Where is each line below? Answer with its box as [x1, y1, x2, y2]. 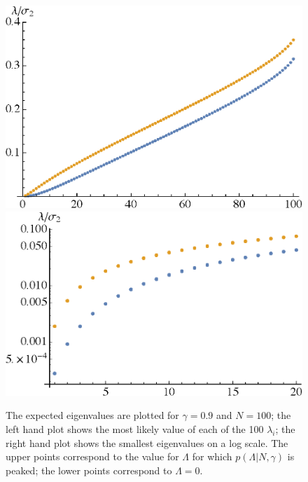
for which [192, 449, 232, 464]
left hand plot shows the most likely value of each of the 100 [6, 421, 264, 436]
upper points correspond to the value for [6, 449, 179, 464]
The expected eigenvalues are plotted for [6, 408, 179, 422]
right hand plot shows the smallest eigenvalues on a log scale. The [6, 435, 288, 450]
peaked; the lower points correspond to [6, 462, 172, 477]
